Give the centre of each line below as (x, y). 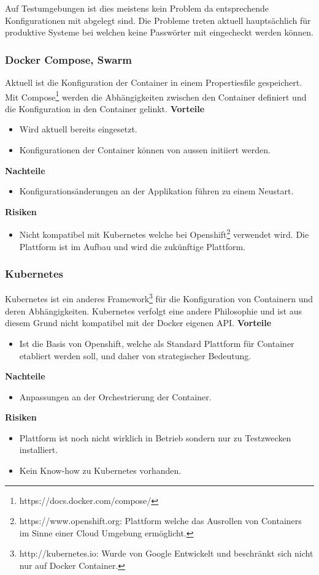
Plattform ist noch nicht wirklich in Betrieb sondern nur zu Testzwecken (155, 437)
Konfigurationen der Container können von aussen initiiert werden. (145, 150)
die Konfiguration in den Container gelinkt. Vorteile (105, 108)
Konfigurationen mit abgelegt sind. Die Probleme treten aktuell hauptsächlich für (158, 20)
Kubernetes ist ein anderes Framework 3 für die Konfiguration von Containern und (159, 298)
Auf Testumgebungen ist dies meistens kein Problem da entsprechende (137, 8)
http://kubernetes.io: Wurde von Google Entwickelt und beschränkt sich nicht (166, 553)
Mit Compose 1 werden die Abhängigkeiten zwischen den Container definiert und (156, 96)
